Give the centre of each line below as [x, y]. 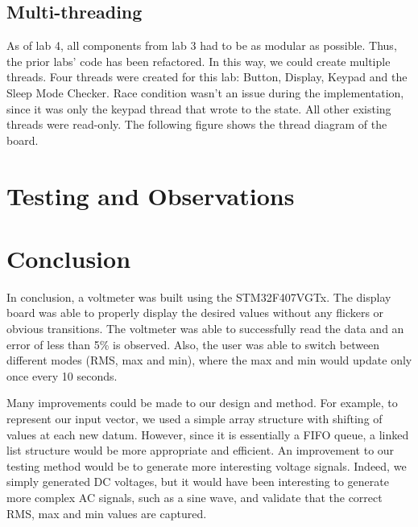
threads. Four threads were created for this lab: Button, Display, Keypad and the [207, 77]
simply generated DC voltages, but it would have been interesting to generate [198, 482]
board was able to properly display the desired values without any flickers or [195, 313]
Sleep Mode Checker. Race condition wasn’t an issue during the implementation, [205, 92]
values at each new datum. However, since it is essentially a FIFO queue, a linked [208, 434]
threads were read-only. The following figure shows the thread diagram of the [197, 124]
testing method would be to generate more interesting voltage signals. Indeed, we [207, 465]
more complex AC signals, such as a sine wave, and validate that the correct [195, 497]
